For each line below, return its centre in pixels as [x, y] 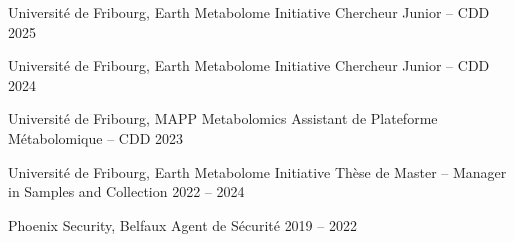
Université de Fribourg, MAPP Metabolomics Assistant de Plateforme [223, 118]
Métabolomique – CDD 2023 [96, 137]
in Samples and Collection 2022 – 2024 [126, 191]
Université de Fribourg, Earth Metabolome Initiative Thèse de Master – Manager [257, 171]
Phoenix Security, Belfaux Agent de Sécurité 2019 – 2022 [182, 224]
